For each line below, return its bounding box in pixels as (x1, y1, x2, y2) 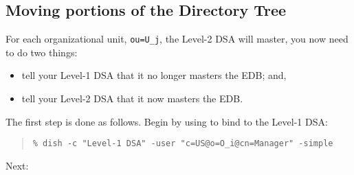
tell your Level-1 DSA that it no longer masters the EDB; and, (21, 68, 287, 82)
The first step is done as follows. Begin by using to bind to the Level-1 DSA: (5, 114, 328, 128)
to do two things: (5, 45, 78, 59)
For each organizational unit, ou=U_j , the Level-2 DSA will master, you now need (5, 32, 349, 46)
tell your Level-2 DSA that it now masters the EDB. (21, 91, 243, 106)
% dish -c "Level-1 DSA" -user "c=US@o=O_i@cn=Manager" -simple (32, 139, 333, 149)
